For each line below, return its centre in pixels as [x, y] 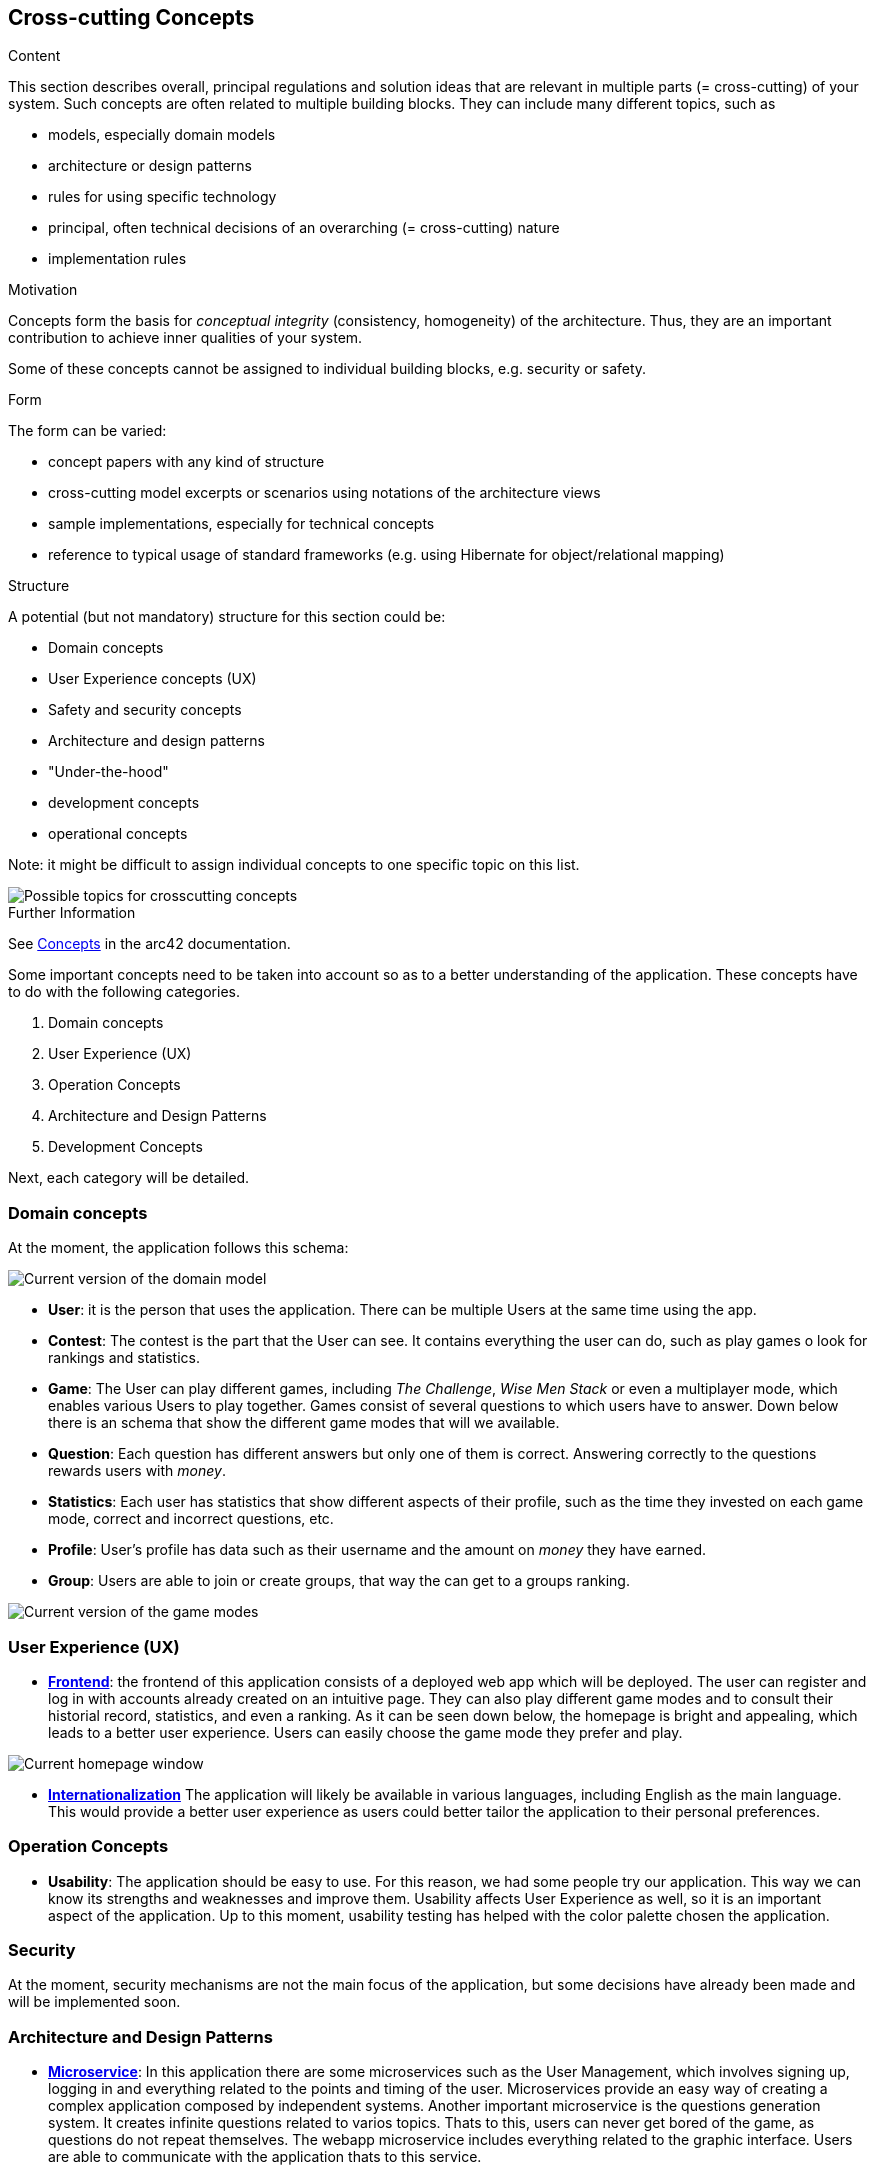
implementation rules [117, 259]
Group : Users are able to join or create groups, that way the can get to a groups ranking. [339, 1581]
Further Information [72, 913]
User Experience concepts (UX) [152, 679]
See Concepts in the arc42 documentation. [149, 944]
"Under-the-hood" [108, 772]
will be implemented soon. [94, 2002]
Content [34, 56]
